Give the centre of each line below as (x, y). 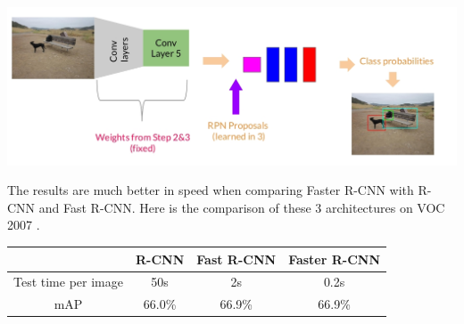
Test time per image (68, 282)
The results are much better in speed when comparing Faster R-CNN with (211, 190)
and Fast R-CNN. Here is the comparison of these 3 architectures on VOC (242, 207)
